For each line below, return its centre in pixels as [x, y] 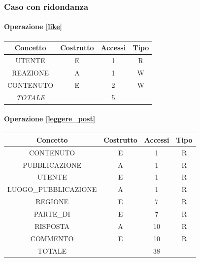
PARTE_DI [52, 213]
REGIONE [52, 202]
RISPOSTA [52, 226]
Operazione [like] [33, 26]
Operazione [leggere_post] [50, 119]
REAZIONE [31, 72]
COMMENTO [52, 238]
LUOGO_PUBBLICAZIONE [52, 189]
